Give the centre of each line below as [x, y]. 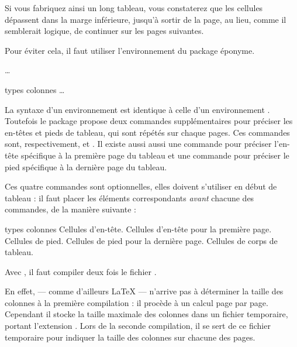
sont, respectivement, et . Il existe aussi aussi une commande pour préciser [138, 144]
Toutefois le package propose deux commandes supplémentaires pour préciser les [149, 121]
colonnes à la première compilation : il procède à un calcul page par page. [137, 302]
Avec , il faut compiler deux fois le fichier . [81, 271]
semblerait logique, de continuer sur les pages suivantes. [104, 31]
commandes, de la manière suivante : [70, 209]
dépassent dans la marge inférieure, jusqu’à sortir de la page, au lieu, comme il [146, 19]
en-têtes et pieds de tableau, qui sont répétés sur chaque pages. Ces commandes [147, 132]
